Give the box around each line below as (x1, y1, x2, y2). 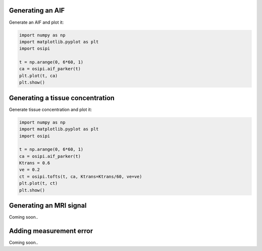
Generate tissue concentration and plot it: (9, 107, 92, 112)
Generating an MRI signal (9, 202, 87, 210)
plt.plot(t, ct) (19, 181, 58, 186)
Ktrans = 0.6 (19, 160, 50, 166)
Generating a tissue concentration (9, 94, 115, 102)
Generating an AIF (9, 6, 65, 15)
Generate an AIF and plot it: (9, 19, 64, 25)
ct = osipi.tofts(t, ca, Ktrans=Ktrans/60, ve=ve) (19, 173, 143, 179)
